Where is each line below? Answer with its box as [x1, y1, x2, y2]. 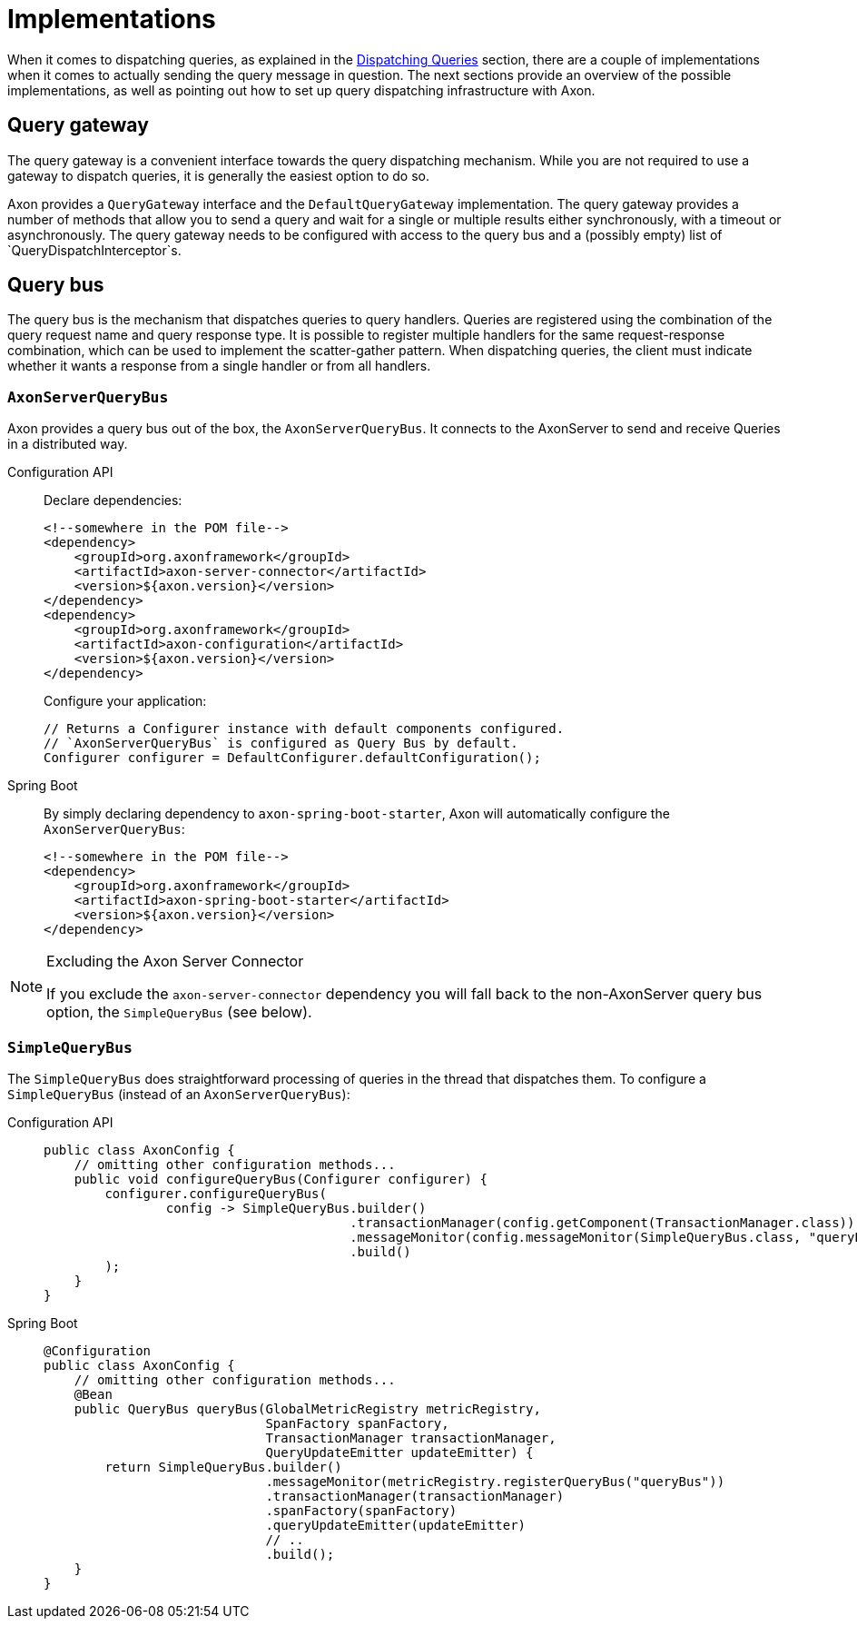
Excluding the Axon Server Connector [46, 952, 304, 971]
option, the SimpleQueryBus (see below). [46, 1003, 312, 1022]
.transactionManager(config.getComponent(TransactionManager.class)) [350, 1215, 855, 1230]
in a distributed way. [7, 436, 128, 452]
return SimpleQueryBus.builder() [104, 1459, 342, 1474]
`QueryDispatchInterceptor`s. [7, 242, 182, 258]
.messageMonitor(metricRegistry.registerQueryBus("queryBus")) [265, 1473, 725, 1489]
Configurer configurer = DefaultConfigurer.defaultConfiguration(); [44, 750, 541, 766]
